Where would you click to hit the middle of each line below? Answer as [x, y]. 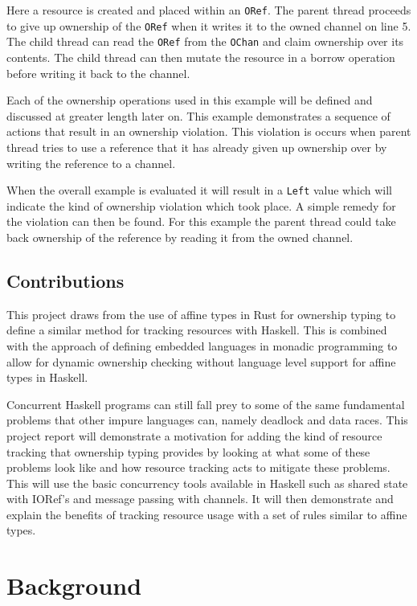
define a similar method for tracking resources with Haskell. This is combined [197, 330]
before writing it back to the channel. [98, 73]
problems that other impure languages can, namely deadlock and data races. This [207, 420]
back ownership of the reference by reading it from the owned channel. [180, 237]
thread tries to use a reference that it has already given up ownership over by [197, 147]
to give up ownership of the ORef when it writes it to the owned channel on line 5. [209, 25]
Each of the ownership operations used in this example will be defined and [190, 100]
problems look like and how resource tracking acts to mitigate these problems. [198, 467]
